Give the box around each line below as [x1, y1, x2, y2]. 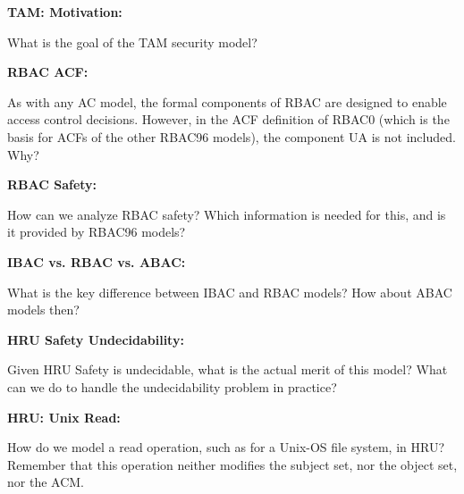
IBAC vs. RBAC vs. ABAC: [7, 252, 186, 271]
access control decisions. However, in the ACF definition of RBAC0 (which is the [7, 110, 450, 129]
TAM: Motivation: [7, 3, 122, 21]
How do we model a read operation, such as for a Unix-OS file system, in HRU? [7, 438, 445, 456]
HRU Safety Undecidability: [7, 330, 184, 348]
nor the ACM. [7, 473, 84, 491]
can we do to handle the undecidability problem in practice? [7, 377, 337, 396]
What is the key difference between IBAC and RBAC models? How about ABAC [7, 282, 452, 301]
